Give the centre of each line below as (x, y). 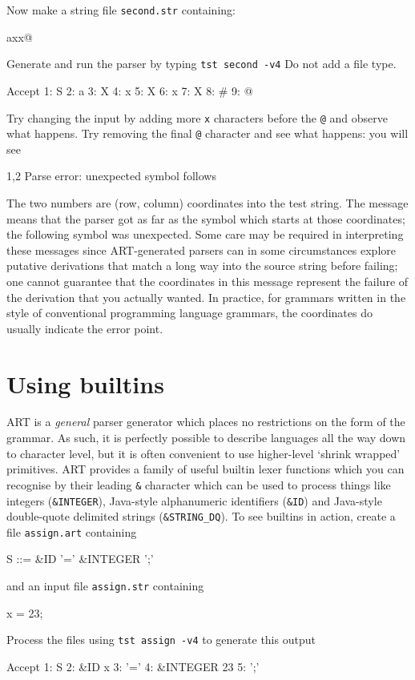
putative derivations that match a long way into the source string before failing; (202, 266)
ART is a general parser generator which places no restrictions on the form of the (206, 422)
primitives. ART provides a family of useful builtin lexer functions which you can (205, 469)
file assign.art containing (72, 531)
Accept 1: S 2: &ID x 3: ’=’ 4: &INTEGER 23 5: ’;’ (133, 666)
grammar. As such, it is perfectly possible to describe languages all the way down (206, 438)
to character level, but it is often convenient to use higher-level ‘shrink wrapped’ (203, 453)
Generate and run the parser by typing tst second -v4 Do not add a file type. (201, 64)
